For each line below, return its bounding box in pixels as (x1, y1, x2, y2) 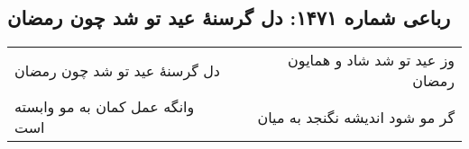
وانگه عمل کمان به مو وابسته (14, 96, 195, 118)
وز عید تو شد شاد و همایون (288, 49, 455, 71)
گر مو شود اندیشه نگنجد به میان (257, 106, 455, 127)
